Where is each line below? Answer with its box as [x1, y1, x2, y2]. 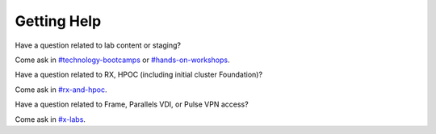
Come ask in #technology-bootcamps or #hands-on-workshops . [15, 55, 230, 65]
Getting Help [15, 12, 102, 30]
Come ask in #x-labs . [15, 114, 86, 124]
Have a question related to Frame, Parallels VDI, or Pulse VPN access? [15, 99, 249, 109]
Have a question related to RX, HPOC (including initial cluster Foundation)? [15, 69, 262, 80]
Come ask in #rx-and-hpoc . [15, 85, 108, 94]
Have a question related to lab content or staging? [15, 40, 182, 50]
